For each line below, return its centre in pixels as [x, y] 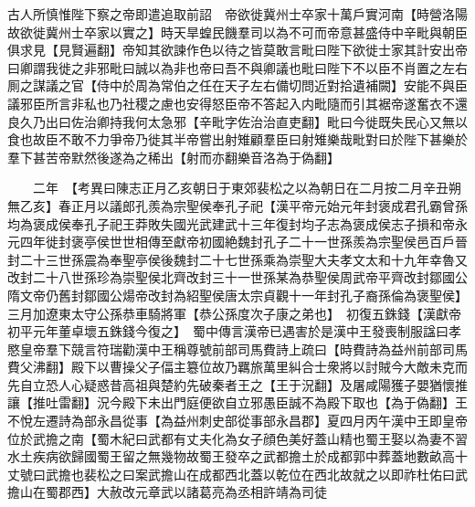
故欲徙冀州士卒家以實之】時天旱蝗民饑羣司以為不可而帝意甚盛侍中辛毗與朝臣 [237, 32]
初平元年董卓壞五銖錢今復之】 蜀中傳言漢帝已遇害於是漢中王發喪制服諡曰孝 [234, 331]
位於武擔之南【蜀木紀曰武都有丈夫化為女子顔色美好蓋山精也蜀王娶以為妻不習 [237, 438]
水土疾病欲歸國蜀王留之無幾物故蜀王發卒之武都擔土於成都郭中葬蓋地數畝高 [231, 456]
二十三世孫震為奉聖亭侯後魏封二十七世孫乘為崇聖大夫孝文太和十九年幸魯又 [243, 259]
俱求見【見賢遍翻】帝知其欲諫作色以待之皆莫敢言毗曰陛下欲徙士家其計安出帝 [237, 50]
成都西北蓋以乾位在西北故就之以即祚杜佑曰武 [333, 474]
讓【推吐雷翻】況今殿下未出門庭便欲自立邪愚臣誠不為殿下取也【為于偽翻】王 [237, 402]
